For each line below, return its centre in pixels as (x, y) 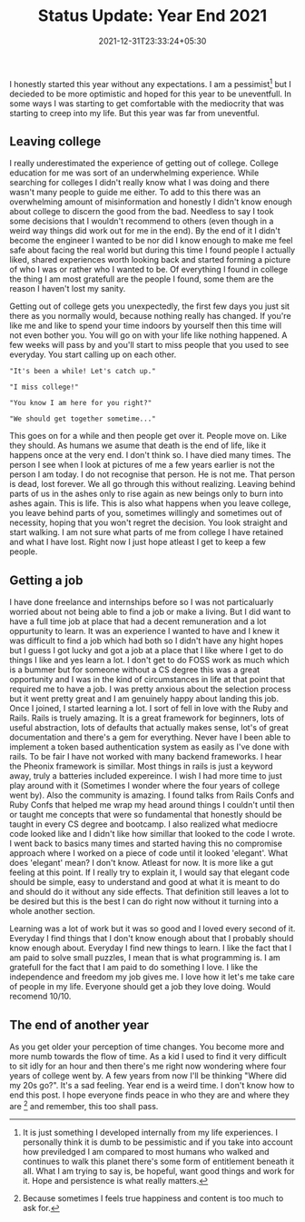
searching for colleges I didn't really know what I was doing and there (139, 183)
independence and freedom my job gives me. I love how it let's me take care (152, 977)
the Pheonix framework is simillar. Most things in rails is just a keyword (141, 766)
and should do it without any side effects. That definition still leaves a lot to (149, 892)
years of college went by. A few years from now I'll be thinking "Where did (148, 1076)
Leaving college (55, 141)
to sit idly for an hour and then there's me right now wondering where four (148, 1066)
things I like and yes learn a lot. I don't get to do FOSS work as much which (150, 661)
